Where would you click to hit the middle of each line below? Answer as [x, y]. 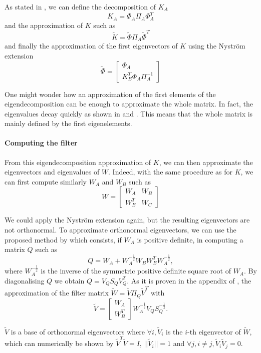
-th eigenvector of [214, 331]
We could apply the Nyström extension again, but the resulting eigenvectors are [127, 220]
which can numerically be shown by [59, 343]
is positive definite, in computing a [190, 239]
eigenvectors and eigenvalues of [52, 172]
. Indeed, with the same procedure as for [171, 172]
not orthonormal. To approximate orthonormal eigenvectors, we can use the [120, 230]
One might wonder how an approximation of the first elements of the [110, 94]
